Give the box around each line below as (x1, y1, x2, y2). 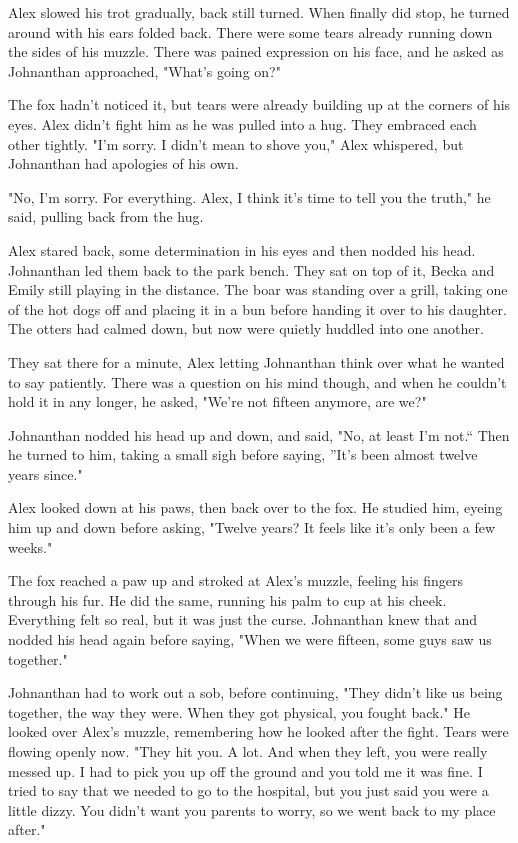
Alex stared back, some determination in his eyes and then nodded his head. (8, 239, 476, 260)
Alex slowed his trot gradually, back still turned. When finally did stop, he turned (8, 2, 510, 22)
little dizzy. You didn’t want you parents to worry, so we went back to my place (8, 799, 496, 820)
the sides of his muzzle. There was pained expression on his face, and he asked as (8, 41, 504, 62)
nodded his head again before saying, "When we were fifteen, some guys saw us (8, 629, 492, 650)
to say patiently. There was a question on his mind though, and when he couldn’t (8, 371, 507, 392)
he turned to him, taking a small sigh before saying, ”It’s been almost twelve (8, 444, 478, 465)
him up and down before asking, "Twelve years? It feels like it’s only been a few (8, 517, 496, 538)
